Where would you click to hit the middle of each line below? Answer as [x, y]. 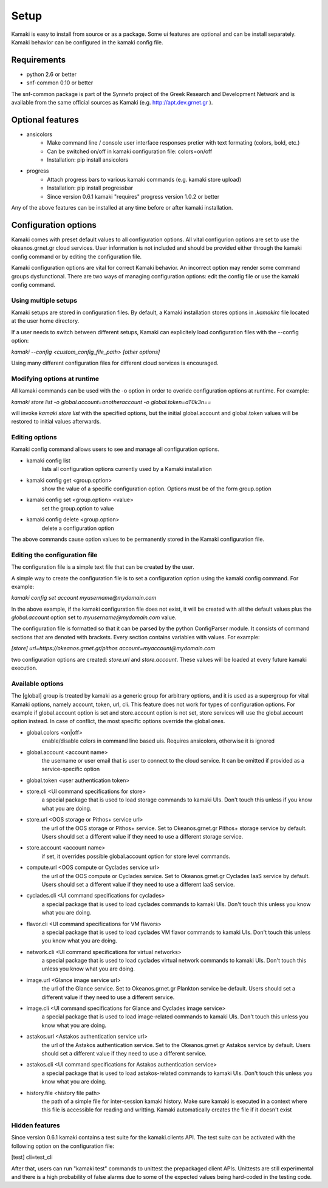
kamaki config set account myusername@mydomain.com [84, 598]
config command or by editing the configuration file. [77, 256]
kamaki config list [49, 460]
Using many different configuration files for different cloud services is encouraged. [115, 363]
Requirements [39, 60]
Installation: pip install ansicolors [88, 160]
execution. [24, 668]
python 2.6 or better [52, 74]
